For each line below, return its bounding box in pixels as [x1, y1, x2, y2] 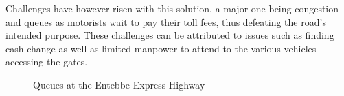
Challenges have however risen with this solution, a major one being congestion [5, 1, 339, 15]
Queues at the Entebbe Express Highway [33, 77, 205, 91]
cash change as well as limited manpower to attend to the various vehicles [5, 41, 317, 55]
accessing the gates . [5, 54, 88, 69]
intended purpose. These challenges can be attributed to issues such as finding [5, 28, 334, 42]
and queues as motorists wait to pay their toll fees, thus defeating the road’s [5, 14, 326, 29]
